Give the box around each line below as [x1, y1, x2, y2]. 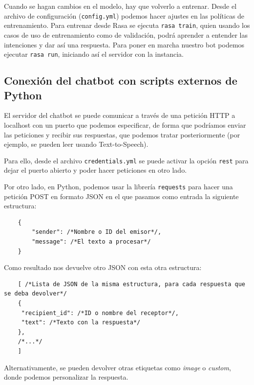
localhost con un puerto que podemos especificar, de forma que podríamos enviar [4, 119, 246, 130]
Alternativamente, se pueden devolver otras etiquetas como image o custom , [4, 362, 231, 372]
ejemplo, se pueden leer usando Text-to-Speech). [4, 139, 148, 149]
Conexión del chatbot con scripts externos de [4, 73, 237, 88]
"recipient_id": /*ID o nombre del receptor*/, [21, 309, 179, 317]
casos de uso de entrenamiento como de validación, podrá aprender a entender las [4, 29, 248, 40]
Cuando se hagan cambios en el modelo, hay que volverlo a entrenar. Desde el [4, 1, 237, 11]
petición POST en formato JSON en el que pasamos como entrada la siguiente [4, 191, 239, 201]
